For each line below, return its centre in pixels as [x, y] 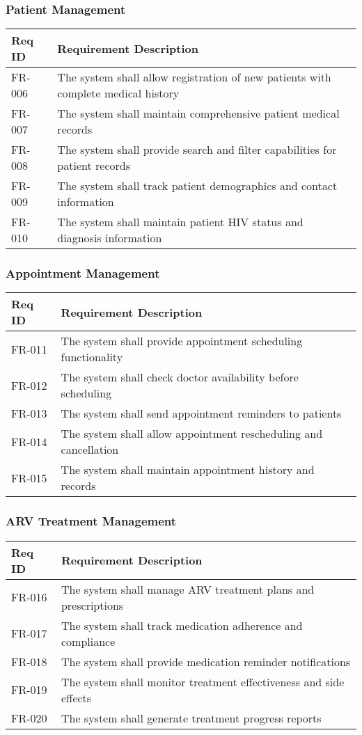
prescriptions [92, 605]
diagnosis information [110, 238]
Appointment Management [83, 273]
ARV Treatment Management [91, 521]
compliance [88, 641]
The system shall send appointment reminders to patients [201, 413]
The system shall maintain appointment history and [188, 470]
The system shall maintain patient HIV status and [180, 222]
